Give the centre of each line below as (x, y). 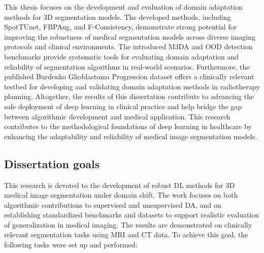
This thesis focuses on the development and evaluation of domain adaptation (123, 7)
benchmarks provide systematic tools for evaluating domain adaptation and (122, 56)
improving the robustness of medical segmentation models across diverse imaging (130, 36)
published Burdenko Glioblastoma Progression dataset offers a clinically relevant (129, 76)
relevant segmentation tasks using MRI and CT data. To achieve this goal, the (126, 234)
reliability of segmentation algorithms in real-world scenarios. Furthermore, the (127, 66)
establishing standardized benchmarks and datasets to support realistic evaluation (132, 215)
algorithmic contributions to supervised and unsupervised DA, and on (113, 204)
